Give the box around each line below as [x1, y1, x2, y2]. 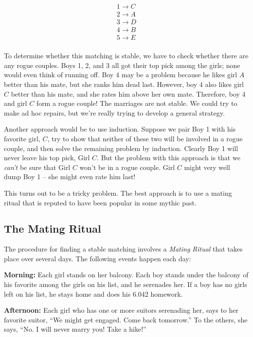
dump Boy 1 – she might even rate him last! [4, 171, 136, 182]
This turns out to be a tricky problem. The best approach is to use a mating [4, 187, 232, 198]
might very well [184, 162, 230, 172]
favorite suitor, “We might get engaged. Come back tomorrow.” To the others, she [4, 314, 248, 324]
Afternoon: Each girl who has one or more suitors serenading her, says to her [4, 305, 239, 315]
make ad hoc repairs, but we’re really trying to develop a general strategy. [4, 107, 225, 118]
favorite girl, [4, 133, 40, 143]
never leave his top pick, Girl [4, 152, 90, 163]
